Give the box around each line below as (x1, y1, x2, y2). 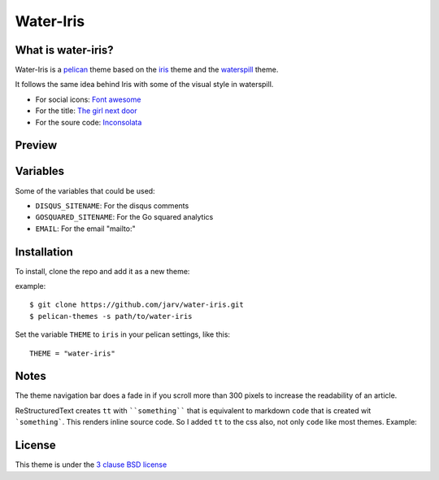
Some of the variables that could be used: (15, 185, 155, 195)
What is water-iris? (15, 43, 114, 57)
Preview (15, 138, 58, 152)
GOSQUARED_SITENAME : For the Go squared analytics (35, 212, 214, 222)
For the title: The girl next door (35, 106, 137, 116)
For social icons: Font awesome (35, 94, 141, 104)
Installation (15, 245, 73, 259)
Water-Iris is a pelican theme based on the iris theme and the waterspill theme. (15, 65, 279, 75)
